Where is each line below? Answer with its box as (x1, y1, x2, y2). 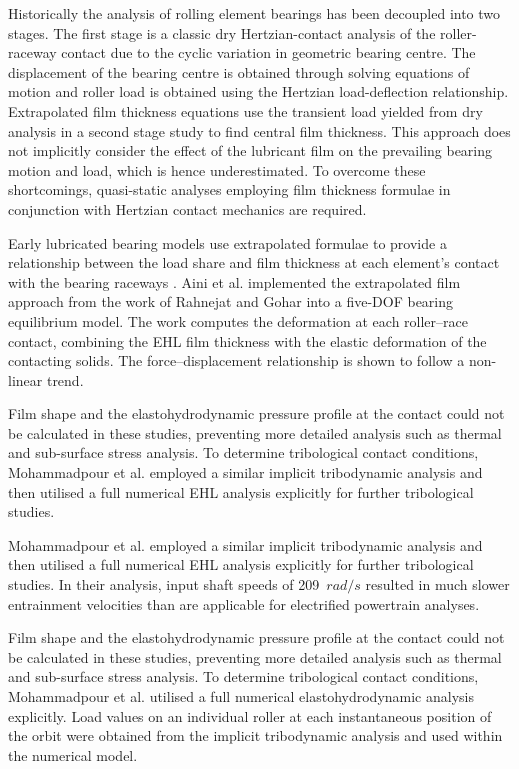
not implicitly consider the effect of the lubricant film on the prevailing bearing (8, 140, 493, 161)
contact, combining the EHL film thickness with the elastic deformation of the (8, 330, 487, 351)
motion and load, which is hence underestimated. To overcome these (8, 159, 426, 180)
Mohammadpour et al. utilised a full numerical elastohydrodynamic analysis (8, 686, 474, 706)
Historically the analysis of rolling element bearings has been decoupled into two (8, 3, 501, 23)
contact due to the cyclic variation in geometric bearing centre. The (61, 42, 476, 63)
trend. (46, 369, 84, 390)
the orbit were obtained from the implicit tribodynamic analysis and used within (8, 725, 503, 746)
